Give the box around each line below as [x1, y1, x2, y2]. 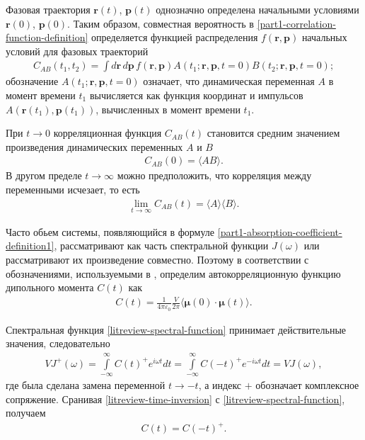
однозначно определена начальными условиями [156, 2, 359, 16]
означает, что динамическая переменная [143, 74, 315, 89]
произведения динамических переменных [6, 139, 183, 154]
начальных [301, 30, 347, 45]
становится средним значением [207, 125, 340, 140]
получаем [6, 405, 46, 420]
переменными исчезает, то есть [6, 182, 140, 196]
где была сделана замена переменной [6, 378, 166, 392]
